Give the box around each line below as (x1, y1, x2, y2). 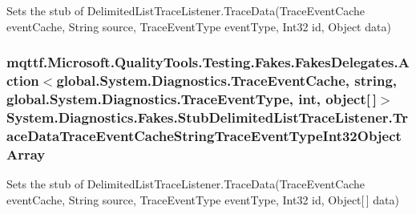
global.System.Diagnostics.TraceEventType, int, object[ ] (6, 88, 377, 108)
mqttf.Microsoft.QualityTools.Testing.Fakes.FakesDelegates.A (6, 52, 410, 72)
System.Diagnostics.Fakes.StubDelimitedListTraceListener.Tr (6, 107, 409, 127)
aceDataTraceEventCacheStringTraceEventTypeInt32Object (6, 125, 402, 145)
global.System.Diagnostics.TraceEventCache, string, (56, 71, 398, 91)
